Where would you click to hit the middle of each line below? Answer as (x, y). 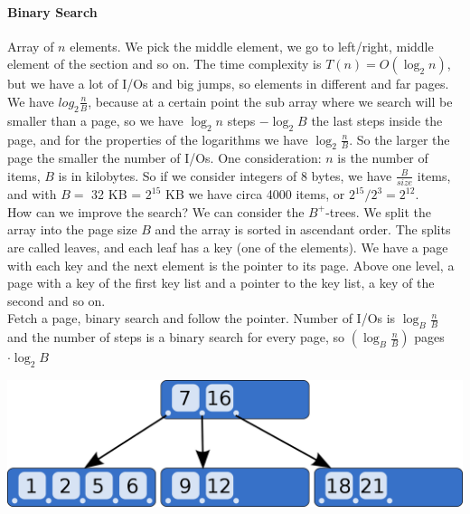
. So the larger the (399, 139)
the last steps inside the (377, 120)
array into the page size (72, 229)
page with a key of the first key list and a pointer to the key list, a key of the (221, 283)
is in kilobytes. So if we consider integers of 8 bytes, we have (225, 175)
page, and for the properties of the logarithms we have (158, 139)
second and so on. (56, 300)
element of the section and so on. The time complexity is (164, 64)
